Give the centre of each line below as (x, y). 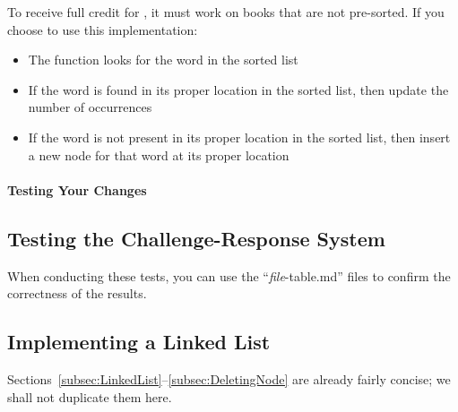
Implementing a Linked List (139, 342)
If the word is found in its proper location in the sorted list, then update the (238, 89)
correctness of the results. (77, 293)
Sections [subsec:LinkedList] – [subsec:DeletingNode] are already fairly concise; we (229, 378)
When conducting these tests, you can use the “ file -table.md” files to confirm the (229, 275)
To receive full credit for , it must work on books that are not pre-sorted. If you (226, 12)
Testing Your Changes (77, 189)
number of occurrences (90, 107)
